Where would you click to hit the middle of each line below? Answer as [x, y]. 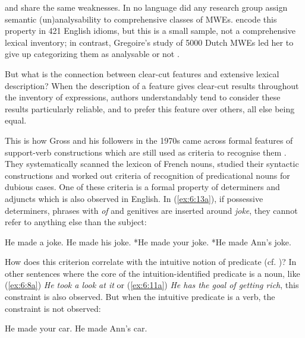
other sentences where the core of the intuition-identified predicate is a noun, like [152, 273]
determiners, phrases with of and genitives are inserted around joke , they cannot [151, 210]
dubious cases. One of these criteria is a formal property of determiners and [142, 187]
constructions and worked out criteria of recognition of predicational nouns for [147, 175]
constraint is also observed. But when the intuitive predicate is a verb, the [140, 297]
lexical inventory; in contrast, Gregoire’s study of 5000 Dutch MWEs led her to [149, 42]
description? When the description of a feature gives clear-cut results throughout [152, 85]
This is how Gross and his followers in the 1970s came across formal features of [149, 140]
